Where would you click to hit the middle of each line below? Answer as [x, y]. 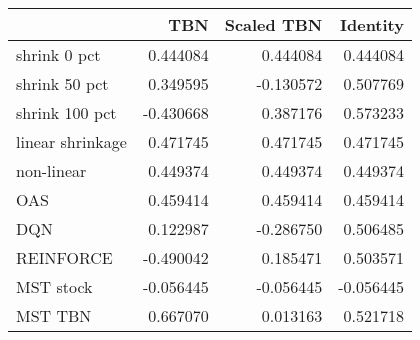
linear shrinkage [71, 141]
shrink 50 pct [62, 83]
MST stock [54, 286]
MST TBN [54, 315]
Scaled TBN [273, 24]
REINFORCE [64, 257]
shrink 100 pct [66, 112]
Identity [372, 24]
